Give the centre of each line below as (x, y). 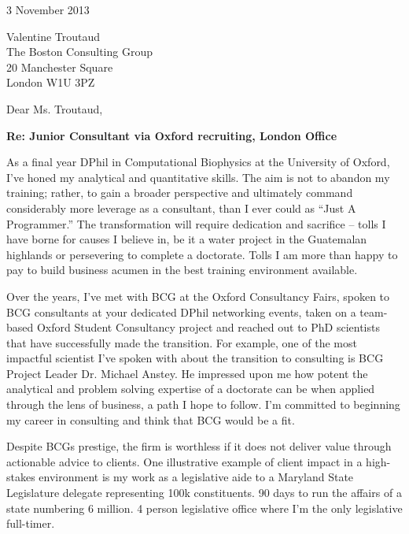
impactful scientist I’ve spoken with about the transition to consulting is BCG (195, 358)
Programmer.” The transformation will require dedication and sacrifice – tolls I (196, 223)
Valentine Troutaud (53, 36)
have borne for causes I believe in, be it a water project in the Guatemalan (187, 239)
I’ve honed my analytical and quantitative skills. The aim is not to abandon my (198, 177)
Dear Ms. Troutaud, (55, 108)
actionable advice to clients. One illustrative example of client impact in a (184, 461)
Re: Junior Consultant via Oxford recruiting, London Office (172, 135)
